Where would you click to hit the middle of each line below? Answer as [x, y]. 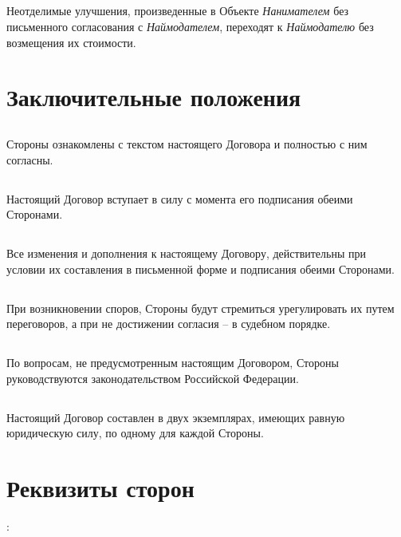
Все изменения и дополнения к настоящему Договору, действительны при [186, 253]
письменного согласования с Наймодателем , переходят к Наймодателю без [190, 26]
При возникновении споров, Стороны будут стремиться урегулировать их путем [200, 308]
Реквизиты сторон [100, 488]
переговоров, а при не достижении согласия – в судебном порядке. [169, 324]
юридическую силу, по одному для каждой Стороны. [135, 433]
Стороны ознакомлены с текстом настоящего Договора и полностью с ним [187, 143]
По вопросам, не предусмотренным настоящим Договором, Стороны [173, 363]
